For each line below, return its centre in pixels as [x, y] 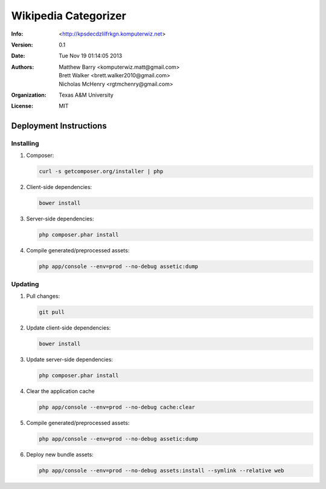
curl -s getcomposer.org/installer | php [101, 171]
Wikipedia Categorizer [69, 16]
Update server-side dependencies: [70, 360]
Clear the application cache [60, 391]
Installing [25, 144]
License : [22, 106]
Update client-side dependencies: [69, 328]
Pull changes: [43, 296]
